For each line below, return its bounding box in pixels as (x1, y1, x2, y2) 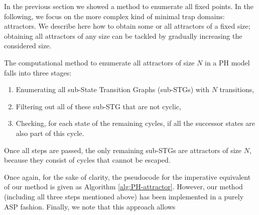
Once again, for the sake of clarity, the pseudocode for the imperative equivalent (4, 171, 251, 182)
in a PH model (204, 57, 250, 67)
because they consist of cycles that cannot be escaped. (4, 155, 171, 165)
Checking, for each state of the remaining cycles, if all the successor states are (16, 118, 255, 128)
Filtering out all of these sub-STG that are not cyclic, (16, 101, 181, 111)
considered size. (4, 40, 52, 51)
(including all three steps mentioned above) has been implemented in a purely (4, 191, 244, 201)
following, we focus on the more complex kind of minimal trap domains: (4, 11, 225, 21)
